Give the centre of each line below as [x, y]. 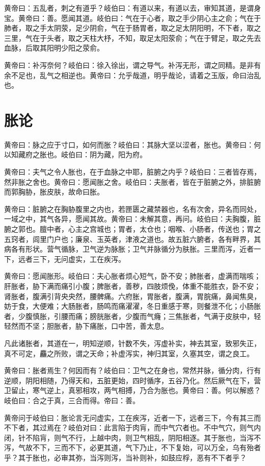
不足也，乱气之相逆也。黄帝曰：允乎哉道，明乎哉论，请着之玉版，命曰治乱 [136, 75]
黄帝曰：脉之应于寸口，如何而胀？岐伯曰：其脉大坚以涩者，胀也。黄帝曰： [129, 144]
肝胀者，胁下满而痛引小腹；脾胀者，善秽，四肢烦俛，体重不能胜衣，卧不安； [132, 286]
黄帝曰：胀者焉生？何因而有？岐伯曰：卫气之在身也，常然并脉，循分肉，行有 [132, 370]
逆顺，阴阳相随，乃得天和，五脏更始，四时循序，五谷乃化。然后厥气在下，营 [132, 380]
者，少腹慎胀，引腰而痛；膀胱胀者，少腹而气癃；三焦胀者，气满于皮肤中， [129, 316]
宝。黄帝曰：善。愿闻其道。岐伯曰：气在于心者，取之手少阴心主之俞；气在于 [132, 18]
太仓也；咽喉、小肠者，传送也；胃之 [200, 229]
